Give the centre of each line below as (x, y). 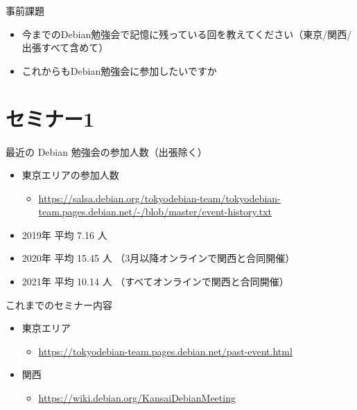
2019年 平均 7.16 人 (64, 234)
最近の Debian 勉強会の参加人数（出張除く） (106, 151)
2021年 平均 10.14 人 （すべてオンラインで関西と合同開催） (155, 282)
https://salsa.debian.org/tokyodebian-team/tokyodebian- (159, 198)
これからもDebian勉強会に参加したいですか (119, 70)
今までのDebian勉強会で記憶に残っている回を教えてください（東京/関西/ (187, 34)
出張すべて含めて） (65, 47)
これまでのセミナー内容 (59, 304)
